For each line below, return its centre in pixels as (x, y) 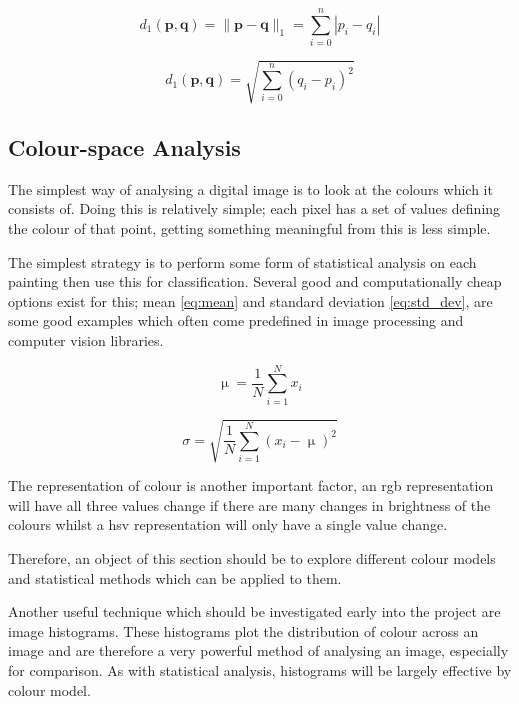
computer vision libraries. (86, 340)
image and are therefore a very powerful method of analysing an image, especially (258, 650)
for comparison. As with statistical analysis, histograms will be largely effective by (260, 670)
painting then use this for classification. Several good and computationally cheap (255, 281)
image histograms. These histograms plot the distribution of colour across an (243, 630)
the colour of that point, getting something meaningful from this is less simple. (249, 228)
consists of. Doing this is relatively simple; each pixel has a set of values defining (254, 208)
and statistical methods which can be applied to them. (175, 577)
